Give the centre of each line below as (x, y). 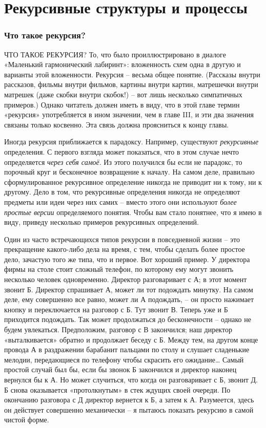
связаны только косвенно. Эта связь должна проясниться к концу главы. (117, 124)
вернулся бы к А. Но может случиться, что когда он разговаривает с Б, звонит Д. (131, 379)
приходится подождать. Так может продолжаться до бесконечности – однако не (128, 319)
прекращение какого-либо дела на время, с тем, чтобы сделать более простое (125, 249)
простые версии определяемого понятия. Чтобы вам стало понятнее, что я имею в (133, 212)
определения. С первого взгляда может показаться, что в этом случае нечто (122, 151)
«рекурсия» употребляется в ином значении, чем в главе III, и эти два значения (129, 114)
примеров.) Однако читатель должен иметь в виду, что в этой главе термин (122, 104)
